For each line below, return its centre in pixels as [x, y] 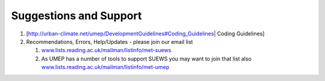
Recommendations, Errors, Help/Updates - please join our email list [110, 41]
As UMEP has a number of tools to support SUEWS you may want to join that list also [147, 58]
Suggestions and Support [76, 16]
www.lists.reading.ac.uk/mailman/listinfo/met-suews [106, 50]
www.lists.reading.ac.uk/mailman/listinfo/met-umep [105, 67]
